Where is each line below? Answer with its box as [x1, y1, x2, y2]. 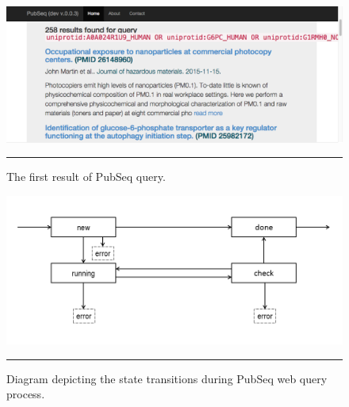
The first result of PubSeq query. [6, 168, 166, 185]
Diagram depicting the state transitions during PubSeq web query [6, 370, 328, 386]
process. [6, 386, 45, 402]
